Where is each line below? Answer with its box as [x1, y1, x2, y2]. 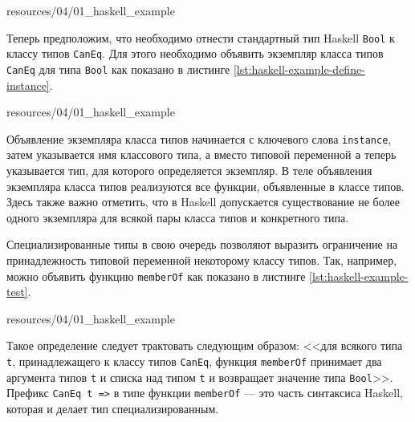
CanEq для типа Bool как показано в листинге [6, 60, 230, 77]
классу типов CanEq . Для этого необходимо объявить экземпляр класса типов [6, 45, 384, 62]
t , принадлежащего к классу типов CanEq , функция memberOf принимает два [6, 353, 382, 370]
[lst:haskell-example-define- [233, 60, 365, 77]
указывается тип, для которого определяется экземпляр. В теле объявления [6, 162, 372, 179]
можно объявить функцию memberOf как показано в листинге [6, 267, 306, 284]
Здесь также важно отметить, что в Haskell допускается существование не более [6, 193, 400, 210]
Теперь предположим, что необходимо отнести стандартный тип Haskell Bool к [6, 29, 395, 46]
